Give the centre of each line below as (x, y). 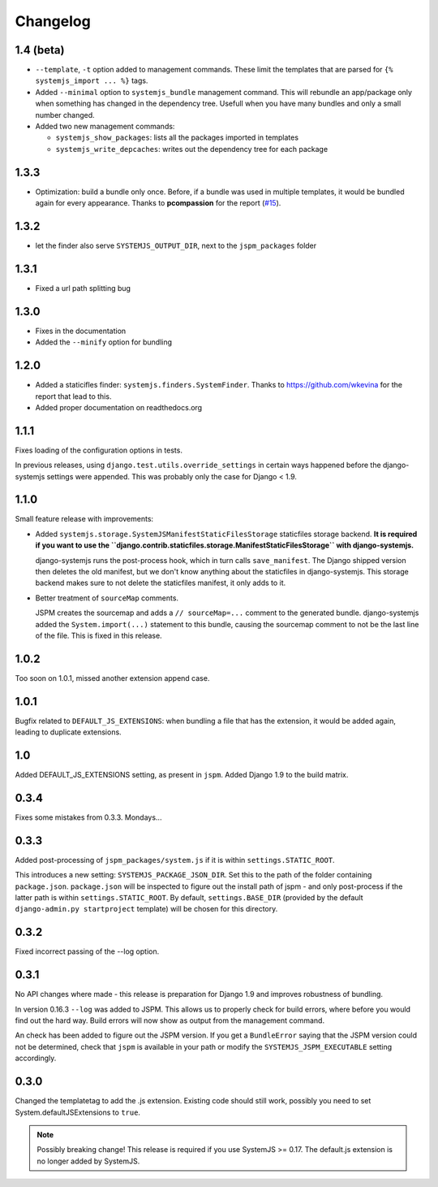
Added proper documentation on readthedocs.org (119, 407)
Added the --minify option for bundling (104, 342)
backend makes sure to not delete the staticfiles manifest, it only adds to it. (161, 583)
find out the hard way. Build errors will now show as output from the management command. (170, 1020)
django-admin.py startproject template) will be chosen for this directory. (146, 909)
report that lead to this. (73, 396)
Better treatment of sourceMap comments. (107, 598)
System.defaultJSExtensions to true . (78, 1112)
